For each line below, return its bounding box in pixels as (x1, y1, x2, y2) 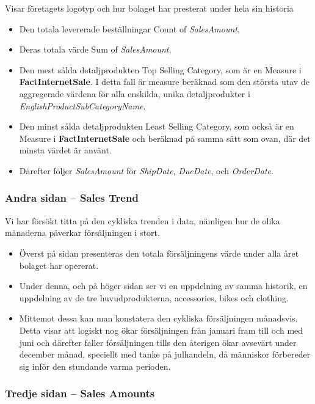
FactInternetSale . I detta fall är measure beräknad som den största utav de (19, 75, 310, 88)
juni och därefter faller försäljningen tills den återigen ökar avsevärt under (19, 336, 297, 348)
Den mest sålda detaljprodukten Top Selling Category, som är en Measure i (19, 63, 302, 76)
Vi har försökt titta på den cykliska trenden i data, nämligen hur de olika (5, 214, 280, 227)
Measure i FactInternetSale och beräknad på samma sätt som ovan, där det (19, 131, 311, 144)
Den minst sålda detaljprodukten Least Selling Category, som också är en (19, 120, 294, 133)
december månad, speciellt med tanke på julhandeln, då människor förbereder (19, 348, 311, 361)
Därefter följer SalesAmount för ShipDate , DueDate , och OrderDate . (19, 164, 273, 177)
